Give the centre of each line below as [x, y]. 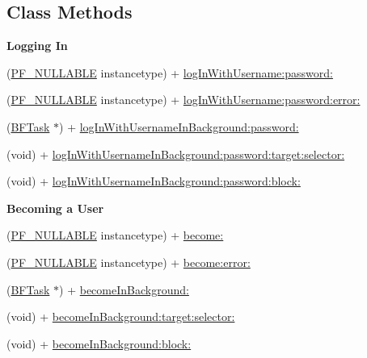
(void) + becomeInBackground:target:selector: [121, 316]
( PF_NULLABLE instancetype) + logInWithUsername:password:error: [183, 100]
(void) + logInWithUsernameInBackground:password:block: [154, 181]
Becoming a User [55, 208]
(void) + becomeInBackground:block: [99, 343]
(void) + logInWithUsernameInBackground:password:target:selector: [176, 154]
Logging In [37, 46]
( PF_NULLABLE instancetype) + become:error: [129, 262]
